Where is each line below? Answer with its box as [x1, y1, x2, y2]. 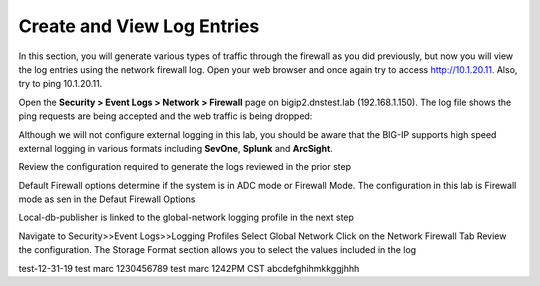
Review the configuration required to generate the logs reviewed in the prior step [18, 161, 352, 173]
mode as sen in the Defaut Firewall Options [18, 193, 196, 205]
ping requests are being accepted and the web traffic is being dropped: [18, 110, 313, 122]
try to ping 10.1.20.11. [18, 78, 103, 90]
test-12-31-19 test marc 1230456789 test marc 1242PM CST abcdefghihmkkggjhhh [18, 262, 360, 274]
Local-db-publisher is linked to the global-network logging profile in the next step [18, 211, 355, 224]
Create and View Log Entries [18, 15, 260, 37]
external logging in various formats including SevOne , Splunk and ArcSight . [18, 142, 334, 154]
